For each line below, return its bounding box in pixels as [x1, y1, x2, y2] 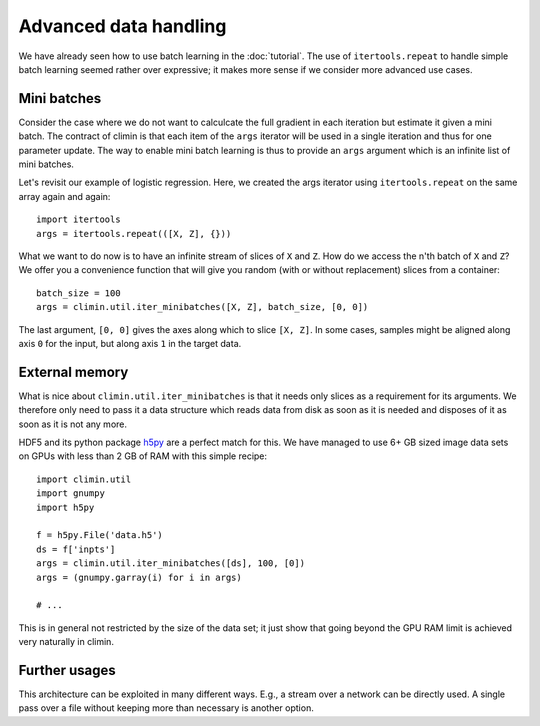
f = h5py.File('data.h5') [36, 530, 164, 541]
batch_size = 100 [36, 287, 121, 299]
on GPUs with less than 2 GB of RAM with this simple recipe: [18, 450, 268, 462]
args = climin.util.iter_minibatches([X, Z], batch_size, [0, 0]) [36, 301, 369, 313]
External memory [18, 363, 129, 380]
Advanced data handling [18, 15, 227, 37]
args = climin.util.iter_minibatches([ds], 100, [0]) [36, 558, 305, 569]
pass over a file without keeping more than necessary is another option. [18, 702, 314, 714]
